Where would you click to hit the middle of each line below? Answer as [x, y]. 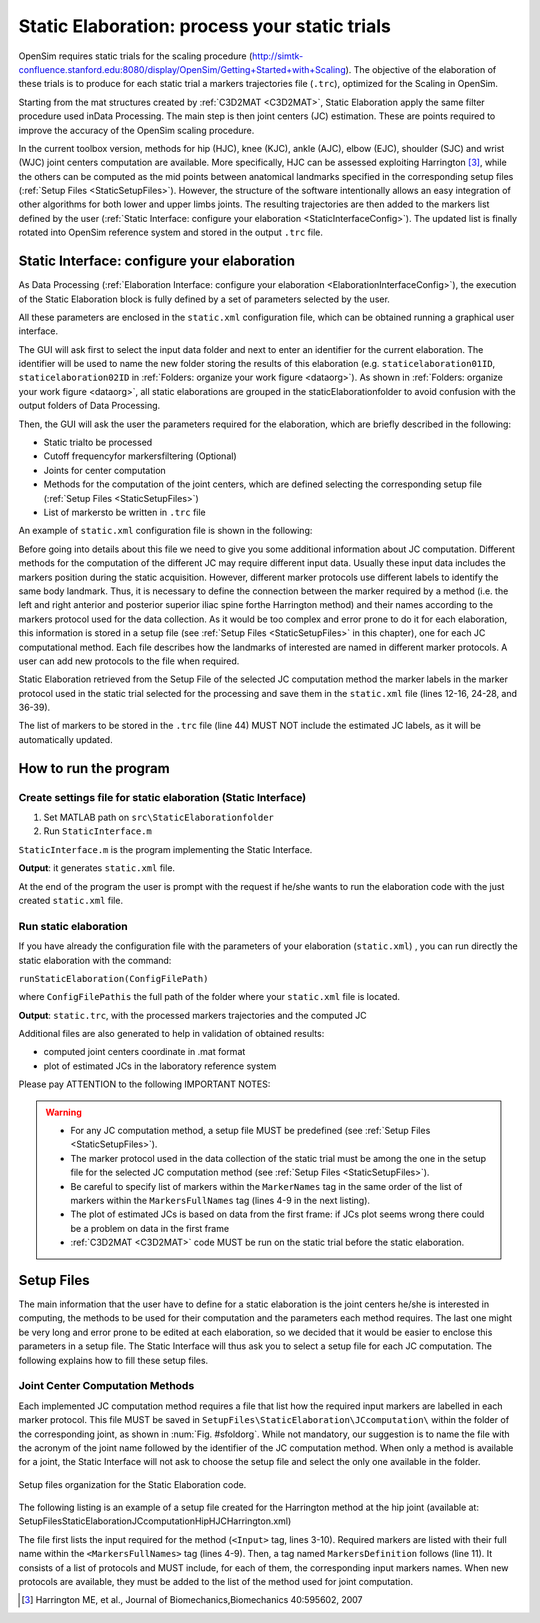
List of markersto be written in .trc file [125, 512]
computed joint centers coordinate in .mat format [144, 1052]
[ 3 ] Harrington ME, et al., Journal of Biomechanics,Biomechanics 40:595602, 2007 [192, 1600]
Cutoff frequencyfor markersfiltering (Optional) [140, 456]
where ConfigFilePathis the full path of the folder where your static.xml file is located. [209, 997]
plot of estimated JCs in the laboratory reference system [160, 1066]
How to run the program [94, 768]
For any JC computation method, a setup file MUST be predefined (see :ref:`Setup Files [250, 1131]
